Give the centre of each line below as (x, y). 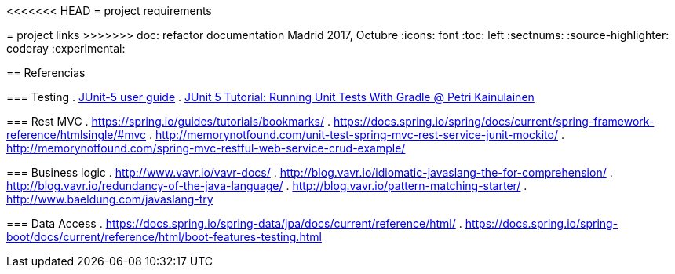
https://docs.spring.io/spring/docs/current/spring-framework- (494, 121)
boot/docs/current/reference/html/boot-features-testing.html (164, 237)
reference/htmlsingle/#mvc (77, 135)
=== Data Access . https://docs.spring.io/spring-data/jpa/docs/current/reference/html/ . (234, 223)
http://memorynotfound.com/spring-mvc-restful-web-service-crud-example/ (206, 148)
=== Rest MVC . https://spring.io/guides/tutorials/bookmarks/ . (168, 121)
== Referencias (46, 73)
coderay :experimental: (66, 48)
